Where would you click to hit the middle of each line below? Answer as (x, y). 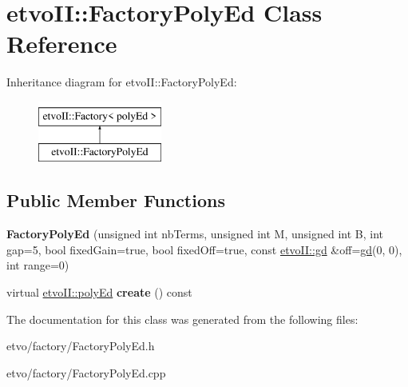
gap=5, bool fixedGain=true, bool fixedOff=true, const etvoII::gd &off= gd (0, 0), (204, 249)
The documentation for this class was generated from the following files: (182, 319)
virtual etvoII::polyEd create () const (99, 292)
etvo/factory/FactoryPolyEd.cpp (86, 372)
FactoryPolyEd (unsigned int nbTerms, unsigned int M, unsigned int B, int (195, 234)
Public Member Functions (116, 200)
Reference (62, 44)
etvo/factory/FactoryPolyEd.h (81, 346)
